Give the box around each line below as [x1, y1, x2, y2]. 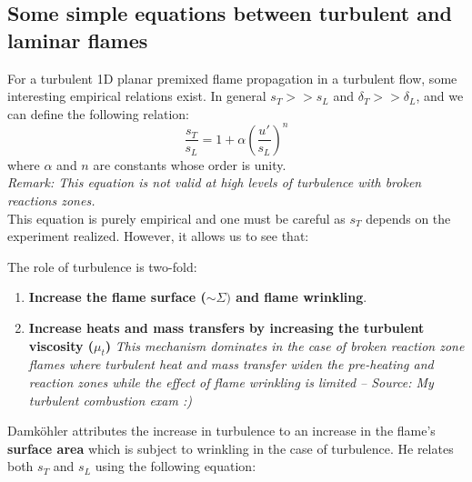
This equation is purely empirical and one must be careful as [7, 208, 346, 227]
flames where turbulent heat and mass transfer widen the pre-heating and [28, 355, 434, 374]
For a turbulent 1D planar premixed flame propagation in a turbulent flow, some [7, 68, 457, 87]
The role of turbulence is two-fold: [7, 256, 197, 276]
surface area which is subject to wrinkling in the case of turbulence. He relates [7, 438, 454, 457]
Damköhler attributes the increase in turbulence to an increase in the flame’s [7, 421, 436, 440]
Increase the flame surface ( [28, 287, 206, 306]
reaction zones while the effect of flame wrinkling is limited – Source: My [28, 373, 434, 392]
